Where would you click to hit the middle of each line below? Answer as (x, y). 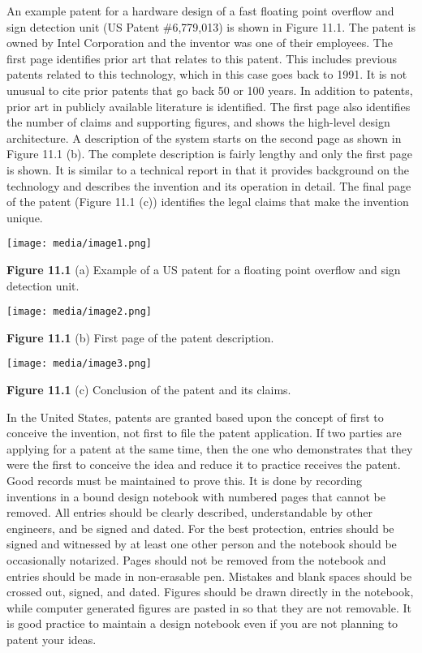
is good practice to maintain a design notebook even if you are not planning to (202, 623)
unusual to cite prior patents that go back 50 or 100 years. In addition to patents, (210, 90)
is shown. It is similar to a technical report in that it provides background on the (208, 169)
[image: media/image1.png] (79, 244)
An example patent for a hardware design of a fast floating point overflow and (200, 11)
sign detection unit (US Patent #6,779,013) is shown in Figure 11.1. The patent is (211, 26)
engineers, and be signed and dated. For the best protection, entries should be (200, 528)
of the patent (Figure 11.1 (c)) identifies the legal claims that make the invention (208, 202)
